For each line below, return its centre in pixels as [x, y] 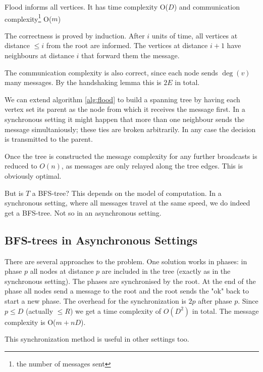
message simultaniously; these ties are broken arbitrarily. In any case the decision [130, 129]
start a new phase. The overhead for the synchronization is [95, 300]
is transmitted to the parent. [49, 139]
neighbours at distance [39, 55]
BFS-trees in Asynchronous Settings [101, 240]
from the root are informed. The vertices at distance [127, 45]
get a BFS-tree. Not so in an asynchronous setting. [83, 212]
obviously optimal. [33, 175]
